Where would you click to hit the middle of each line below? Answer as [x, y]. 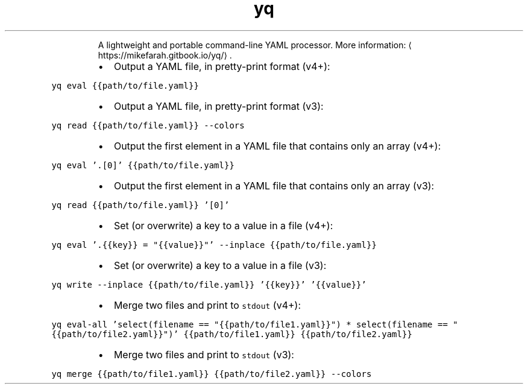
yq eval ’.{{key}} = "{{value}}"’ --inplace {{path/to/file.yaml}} [214, 245]
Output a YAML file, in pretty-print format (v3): [218, 106]
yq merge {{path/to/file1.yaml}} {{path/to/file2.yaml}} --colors [212, 374]
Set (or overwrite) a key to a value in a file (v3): [220, 265]
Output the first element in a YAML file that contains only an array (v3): [274, 185]
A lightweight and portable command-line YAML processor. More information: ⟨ [255, 45]
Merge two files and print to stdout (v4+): [207, 305]
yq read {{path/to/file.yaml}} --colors [148, 125]
